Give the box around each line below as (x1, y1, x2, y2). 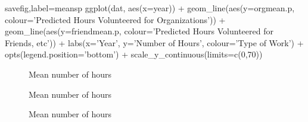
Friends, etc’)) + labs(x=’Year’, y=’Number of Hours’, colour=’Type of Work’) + (5, 36, 304, 49)
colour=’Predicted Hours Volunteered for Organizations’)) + (5, 13, 226, 25)
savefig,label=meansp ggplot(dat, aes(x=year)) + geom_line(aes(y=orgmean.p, (5, 2, 295, 14)
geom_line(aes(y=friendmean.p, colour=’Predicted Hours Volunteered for (5, 25, 273, 37)
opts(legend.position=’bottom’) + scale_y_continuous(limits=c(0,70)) (5, 48, 263, 60)
